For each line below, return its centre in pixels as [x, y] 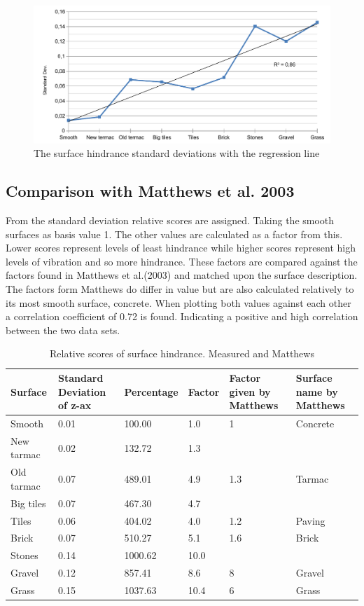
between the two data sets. [63, 330]
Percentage [151, 391]
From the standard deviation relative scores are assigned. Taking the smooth [170, 220]
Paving [310, 520]
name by [317, 391]
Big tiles [28, 503]
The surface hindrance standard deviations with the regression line [177, 153]
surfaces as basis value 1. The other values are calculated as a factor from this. [174, 234]
